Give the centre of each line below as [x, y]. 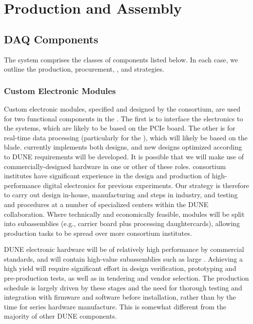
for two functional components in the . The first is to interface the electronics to [124, 118]
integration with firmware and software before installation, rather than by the [120, 297]
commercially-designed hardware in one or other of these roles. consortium [115, 166]
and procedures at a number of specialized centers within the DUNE [106, 204]
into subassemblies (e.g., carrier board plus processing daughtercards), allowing [122, 223]
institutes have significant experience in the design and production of [107, 176]
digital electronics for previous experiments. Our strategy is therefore [146, 185]
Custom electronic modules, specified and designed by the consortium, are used [122, 108]
